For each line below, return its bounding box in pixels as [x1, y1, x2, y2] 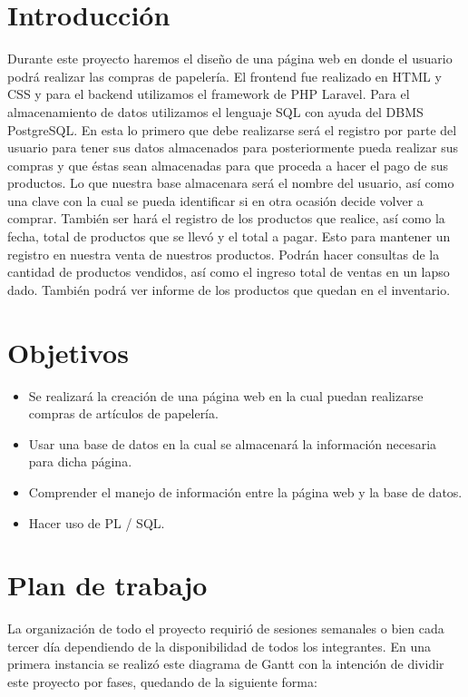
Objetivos [7, 333, 129, 370]
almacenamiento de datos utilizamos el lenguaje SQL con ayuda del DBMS [7, 102, 424, 121]
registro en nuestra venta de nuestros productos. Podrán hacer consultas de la [7, 244, 440, 263]
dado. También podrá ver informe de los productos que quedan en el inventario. [7, 280, 451, 299]
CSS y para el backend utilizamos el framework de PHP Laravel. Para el [7, 84, 410, 103]
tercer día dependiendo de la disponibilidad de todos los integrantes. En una [7, 636, 431, 655]
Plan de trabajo [7, 566, 208, 604]
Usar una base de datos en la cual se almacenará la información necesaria [28, 434, 437, 453]
